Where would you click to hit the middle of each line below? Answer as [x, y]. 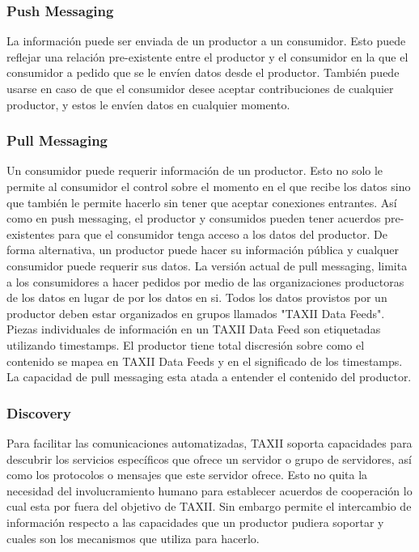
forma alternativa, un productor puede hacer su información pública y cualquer [203, 250]
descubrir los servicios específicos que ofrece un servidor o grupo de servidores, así [209, 459]
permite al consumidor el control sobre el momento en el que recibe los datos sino [209, 186]
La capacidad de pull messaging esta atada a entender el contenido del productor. [209, 377]
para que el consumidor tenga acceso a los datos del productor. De [222, 234]
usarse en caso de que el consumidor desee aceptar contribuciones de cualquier [200, 88]
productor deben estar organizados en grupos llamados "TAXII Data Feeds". [196, 313]
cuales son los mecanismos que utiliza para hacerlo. [133, 538]
